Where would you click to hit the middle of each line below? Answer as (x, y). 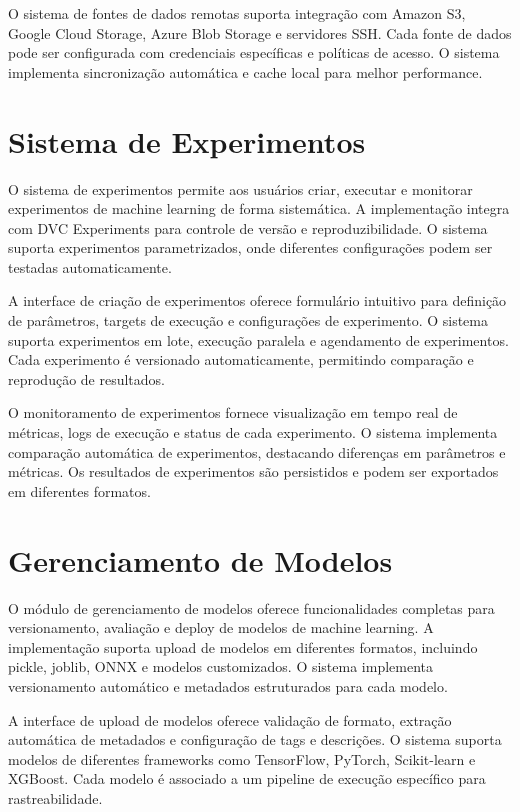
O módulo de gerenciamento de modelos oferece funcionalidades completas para (251, 607)
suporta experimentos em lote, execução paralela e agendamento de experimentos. (258, 339)
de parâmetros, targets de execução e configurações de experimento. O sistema (248, 320)
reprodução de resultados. (87, 378)
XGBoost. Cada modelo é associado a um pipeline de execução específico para (247, 778)
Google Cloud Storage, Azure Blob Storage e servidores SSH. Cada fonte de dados (260, 32)
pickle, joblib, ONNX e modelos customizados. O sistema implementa (221, 666)
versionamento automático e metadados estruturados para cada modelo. (228, 685)
